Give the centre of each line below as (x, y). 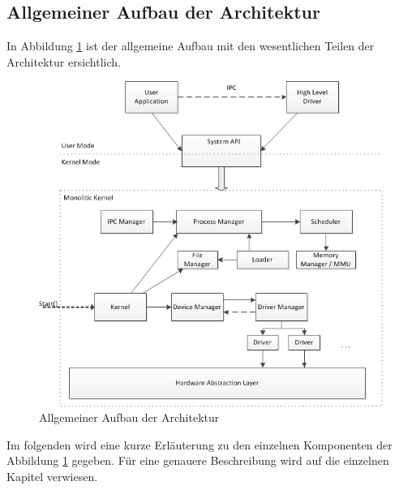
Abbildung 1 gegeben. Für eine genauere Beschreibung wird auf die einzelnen (198, 460)
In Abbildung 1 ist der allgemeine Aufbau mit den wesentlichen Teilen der (191, 46)
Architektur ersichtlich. (64, 61)
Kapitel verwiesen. (52, 477)
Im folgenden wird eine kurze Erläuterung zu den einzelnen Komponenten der (199, 444)
